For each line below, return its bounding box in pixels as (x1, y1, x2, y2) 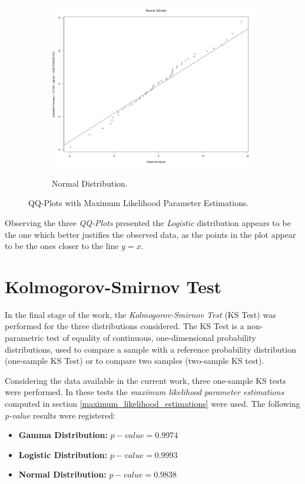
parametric (5, 331, 44, 344)
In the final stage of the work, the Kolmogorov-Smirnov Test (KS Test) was (5, 308, 276, 320)
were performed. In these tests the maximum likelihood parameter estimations (5, 386, 284, 398)
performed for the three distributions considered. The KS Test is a (5, 320, 244, 332)
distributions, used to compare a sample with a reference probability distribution (5, 343, 296, 355)
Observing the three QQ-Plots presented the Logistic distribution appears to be (5, 216, 291, 228)
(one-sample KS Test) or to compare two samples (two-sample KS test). (5, 354, 264, 367)
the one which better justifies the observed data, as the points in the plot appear (5, 228, 296, 240)
